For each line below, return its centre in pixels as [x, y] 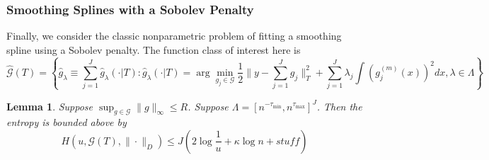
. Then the [339, 106]
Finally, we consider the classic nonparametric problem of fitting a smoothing [174, 36]
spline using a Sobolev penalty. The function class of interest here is [154, 49]
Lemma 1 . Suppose [50, 106]
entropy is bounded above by [67, 122]
